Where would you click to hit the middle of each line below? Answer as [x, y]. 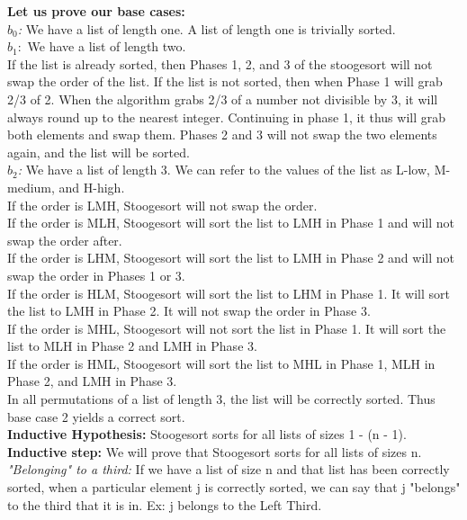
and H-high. [92, 187]
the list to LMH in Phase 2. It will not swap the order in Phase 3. [189, 311]
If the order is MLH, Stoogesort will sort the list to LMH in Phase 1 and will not [231, 223]
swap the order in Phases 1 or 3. [96, 275]
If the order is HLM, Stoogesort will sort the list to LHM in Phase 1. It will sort [229, 293]
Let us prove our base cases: [96, 11]
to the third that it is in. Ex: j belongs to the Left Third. [165, 504]
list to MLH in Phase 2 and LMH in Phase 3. [132, 346]
